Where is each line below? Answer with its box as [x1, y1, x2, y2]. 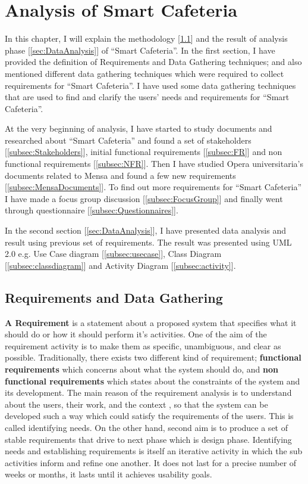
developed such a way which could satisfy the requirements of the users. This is [5, 409, 294, 422]
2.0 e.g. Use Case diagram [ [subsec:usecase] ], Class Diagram [5, 247, 222, 260]
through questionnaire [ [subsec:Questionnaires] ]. [5, 204, 178, 216]
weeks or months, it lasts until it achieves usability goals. [5, 468, 212, 480]
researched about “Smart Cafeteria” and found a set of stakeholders [5, 134, 252, 146]
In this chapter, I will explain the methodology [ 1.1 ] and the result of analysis [5, 32, 288, 45]
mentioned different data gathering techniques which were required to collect [5, 67, 284, 79]
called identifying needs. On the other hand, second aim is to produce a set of [5, 421, 288, 433]
